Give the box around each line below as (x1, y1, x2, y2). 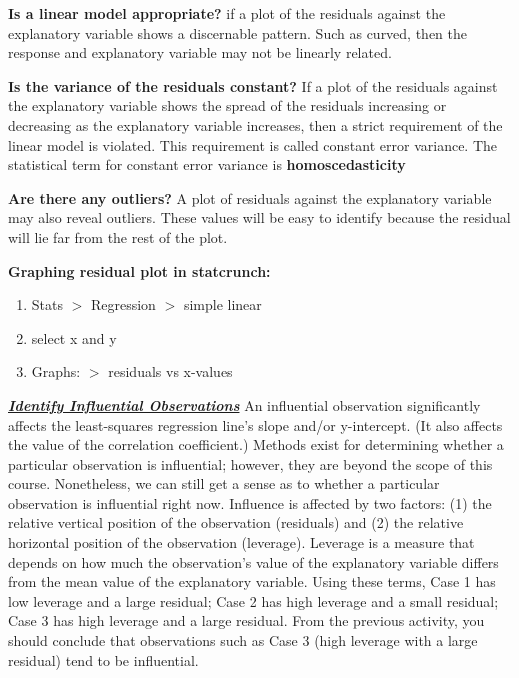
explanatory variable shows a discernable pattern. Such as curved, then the (8, 22, 468, 43)
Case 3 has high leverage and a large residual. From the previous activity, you (8, 610, 485, 631)
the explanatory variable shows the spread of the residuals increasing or (8, 95, 447, 116)
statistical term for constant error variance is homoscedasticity (8, 154, 406, 175)
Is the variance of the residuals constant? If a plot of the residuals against (8, 75, 498, 96)
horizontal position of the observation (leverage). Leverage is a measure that (8, 532, 475, 553)
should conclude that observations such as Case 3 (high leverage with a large (8, 630, 478, 651)
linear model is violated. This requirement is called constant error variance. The (8, 134, 498, 155)
